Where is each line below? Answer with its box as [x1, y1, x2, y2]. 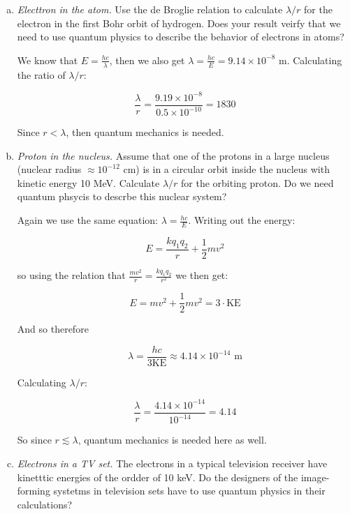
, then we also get [109, 52, 185, 67]
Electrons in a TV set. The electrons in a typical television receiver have [17, 455, 328, 470]
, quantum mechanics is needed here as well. [78, 432, 267, 447]
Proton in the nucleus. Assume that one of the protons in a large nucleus [17, 148, 330, 162]
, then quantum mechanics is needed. [66, 125, 224, 139]
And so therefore [17, 322, 89, 336]
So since [17, 432, 52, 447]
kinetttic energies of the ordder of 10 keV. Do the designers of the [17, 469, 298, 484]
